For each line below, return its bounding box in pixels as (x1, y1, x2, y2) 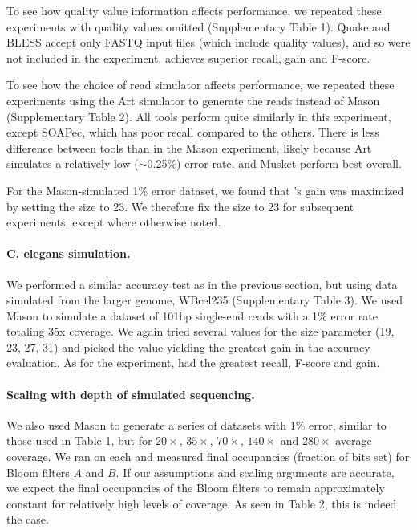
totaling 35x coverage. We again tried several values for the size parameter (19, (6, 323, 395, 340)
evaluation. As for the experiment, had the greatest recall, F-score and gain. (6, 354, 380, 371)
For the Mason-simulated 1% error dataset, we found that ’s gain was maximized (6, 181, 404, 198)
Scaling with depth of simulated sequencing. (6, 385, 255, 402)
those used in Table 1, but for (6, 432, 152, 449)
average (335, 432, 372, 449)
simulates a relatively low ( (6, 155, 139, 172)
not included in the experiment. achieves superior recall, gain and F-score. (6, 49, 370, 66)
